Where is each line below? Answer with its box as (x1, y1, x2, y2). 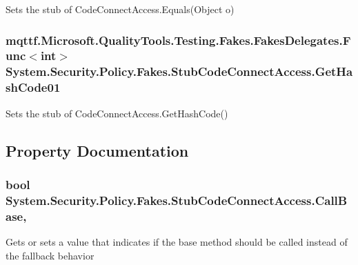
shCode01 (6, 79, 61, 96)
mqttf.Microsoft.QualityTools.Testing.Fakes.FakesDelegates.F (6, 31, 351, 48)
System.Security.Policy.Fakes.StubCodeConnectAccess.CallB (6, 191, 348, 208)
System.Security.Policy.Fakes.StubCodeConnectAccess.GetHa (6, 63, 353, 80)
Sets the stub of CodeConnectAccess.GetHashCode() (6, 106, 228, 120)
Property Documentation (6, 139, 189, 161)
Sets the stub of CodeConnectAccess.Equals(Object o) (6, 2, 235, 16)
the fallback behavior (6, 248, 95, 262)
